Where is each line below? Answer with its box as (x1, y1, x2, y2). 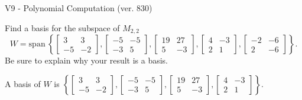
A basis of (5, 77, 41, 89)
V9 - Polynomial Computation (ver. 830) (5, 2, 152, 14)
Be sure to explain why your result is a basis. (5, 54, 168, 66)
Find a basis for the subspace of (5, 21, 120, 34)
